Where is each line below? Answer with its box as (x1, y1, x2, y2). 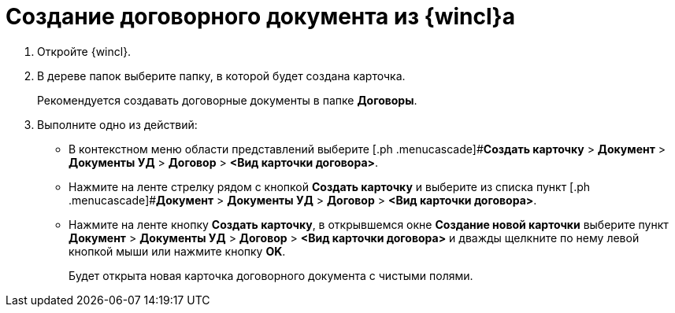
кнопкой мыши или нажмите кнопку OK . (69, 244, 286, 258)
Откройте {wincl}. (37, 44, 132, 58)
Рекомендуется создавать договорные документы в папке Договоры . (37, 93, 417, 107)
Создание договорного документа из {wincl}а (6, 3, 515, 30)
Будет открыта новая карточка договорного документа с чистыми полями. (69, 268, 473, 282)
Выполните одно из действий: (37, 117, 198, 131)
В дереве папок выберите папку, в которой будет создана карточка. (37, 68, 406, 83)
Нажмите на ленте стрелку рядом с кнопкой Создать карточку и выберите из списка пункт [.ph (69, 179, 591, 193)
